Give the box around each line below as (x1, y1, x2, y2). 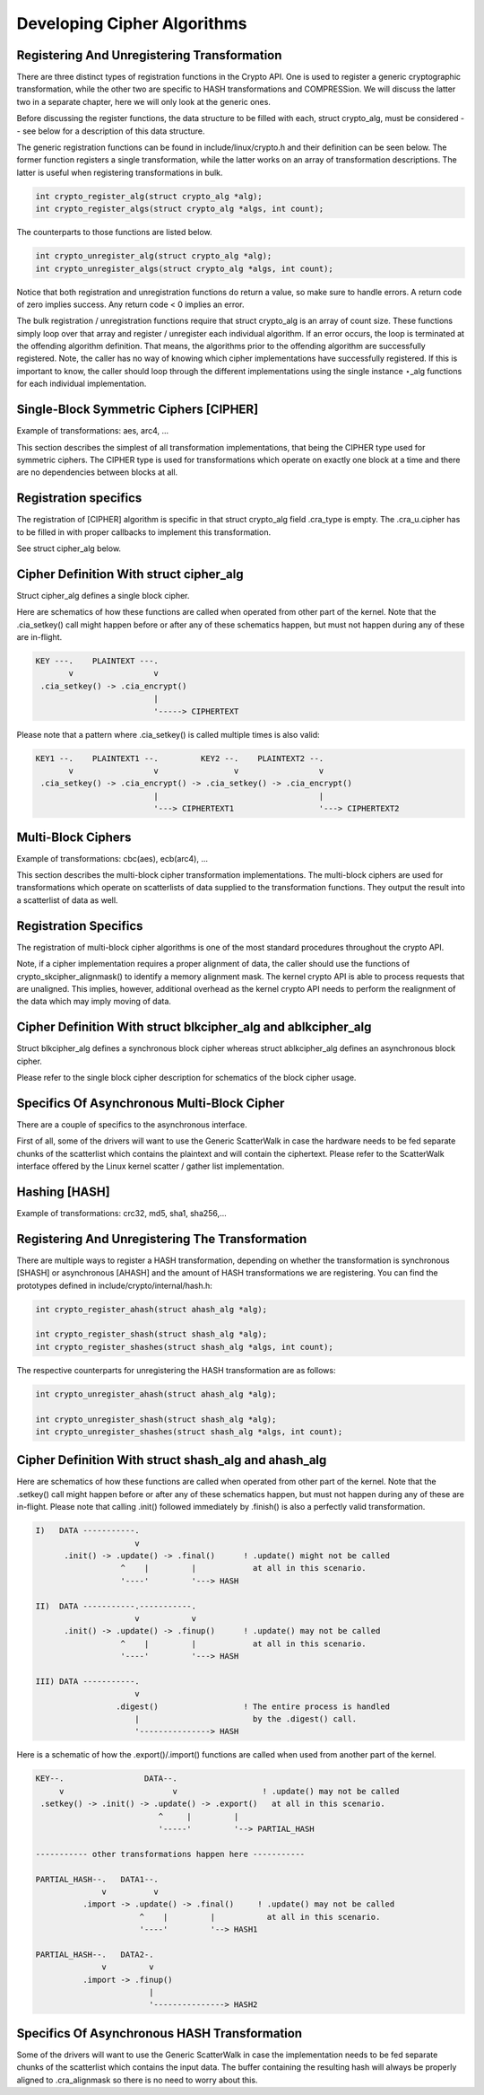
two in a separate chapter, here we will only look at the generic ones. (16, 96, 271, 107)
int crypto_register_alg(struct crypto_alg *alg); (35, 191, 264, 201)
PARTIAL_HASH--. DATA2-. (35, 1949, 154, 1959)
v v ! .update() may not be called (58, 1786, 400, 1796)
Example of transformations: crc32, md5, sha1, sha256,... (16, 1207, 228, 1218)
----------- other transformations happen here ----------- (35, 1849, 306, 1859)
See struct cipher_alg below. (16, 543, 121, 554)
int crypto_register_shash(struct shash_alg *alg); (35, 1329, 268, 1339)
